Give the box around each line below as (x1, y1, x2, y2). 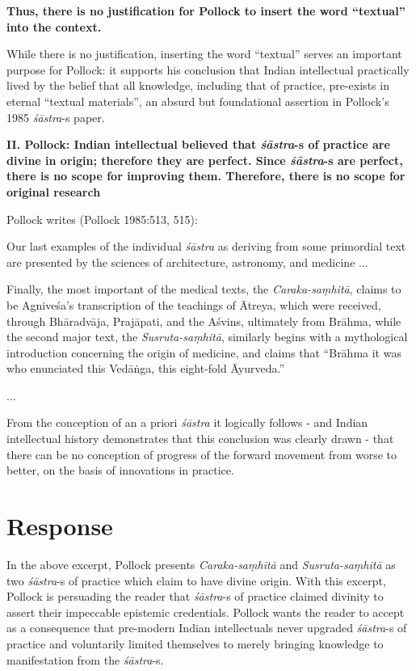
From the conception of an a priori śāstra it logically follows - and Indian (6, 414, 368, 431)
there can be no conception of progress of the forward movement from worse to (6, 445, 397, 462)
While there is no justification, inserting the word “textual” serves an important (6, 45, 402, 62)
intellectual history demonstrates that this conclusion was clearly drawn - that (6, 430, 394, 447)
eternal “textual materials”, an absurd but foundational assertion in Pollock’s (6, 92, 389, 109)
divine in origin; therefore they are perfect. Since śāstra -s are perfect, (6, 151, 403, 168)
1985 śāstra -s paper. (6, 108, 105, 125)
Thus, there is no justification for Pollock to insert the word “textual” (6, 2, 405, 19)
